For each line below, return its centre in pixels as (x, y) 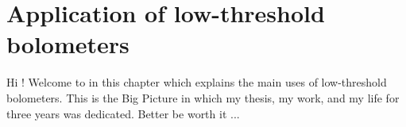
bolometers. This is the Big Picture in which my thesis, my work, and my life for (203, 97)
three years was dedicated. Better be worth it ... (123, 113)
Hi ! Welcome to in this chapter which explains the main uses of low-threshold (197, 82)
